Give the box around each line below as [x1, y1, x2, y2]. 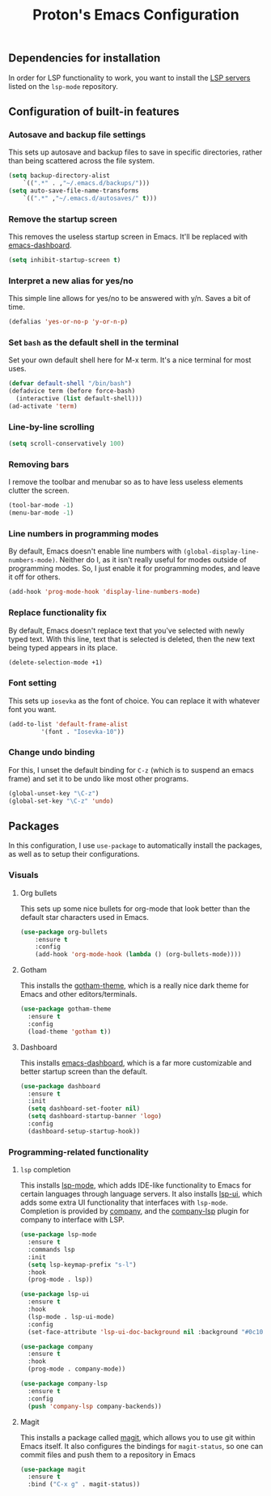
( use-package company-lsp [19, 1379, 108, 1388]
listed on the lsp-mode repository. [8, 81, 119, 91]
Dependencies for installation [8, 51, 161, 66]
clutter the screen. [8, 485, 70, 495]
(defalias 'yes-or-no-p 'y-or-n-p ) [8, 318, 129, 326]
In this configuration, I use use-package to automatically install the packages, [8, 841, 263, 850]
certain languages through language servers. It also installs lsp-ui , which [19, 1189, 263, 1199]
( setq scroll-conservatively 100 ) [8, 439, 125, 448]
